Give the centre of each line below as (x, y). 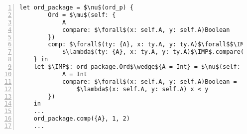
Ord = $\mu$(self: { (82, 15)
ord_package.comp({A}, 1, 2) (82, 119)
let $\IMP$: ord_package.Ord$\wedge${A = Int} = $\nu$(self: (137, 67)
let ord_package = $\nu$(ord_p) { (77, 7)
